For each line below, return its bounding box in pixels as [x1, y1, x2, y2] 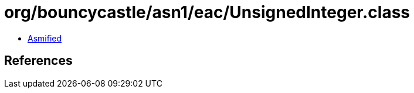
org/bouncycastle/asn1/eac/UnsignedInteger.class [4, 2, 410, 22]
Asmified [28, 33, 62, 43]
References [4, 53, 73, 68]
